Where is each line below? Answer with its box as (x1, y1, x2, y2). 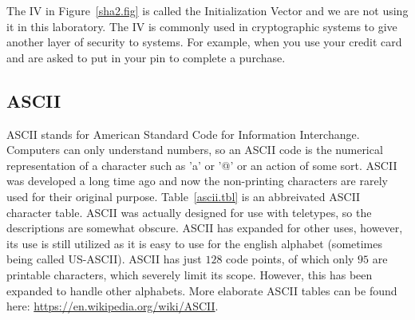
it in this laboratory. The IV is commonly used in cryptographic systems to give (6, 18, 397, 34)
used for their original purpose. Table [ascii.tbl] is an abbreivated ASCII (6, 188, 361, 204)
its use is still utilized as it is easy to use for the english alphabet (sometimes (6, 235, 382, 251)
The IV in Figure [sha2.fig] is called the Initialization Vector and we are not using (6, 2, 409, 18)
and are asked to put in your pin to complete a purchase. (6, 49, 286, 65)
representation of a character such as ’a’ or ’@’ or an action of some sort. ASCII (6, 156, 397, 173)
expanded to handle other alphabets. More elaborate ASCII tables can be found (6, 282, 397, 298)
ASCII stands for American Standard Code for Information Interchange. (6, 125, 360, 142)
